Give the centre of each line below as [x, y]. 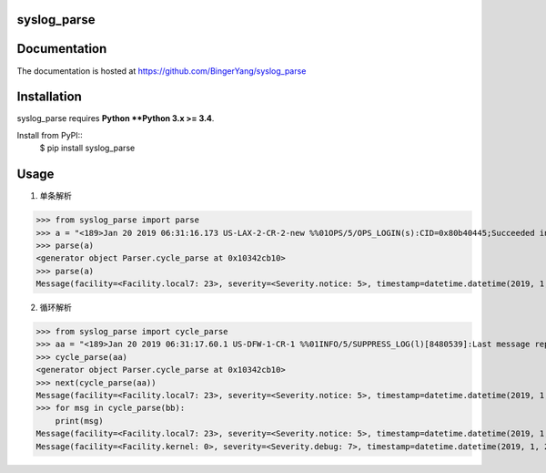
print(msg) [79, 421]
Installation [49, 97]
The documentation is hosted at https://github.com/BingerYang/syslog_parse [162, 71]
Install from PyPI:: [50, 135]
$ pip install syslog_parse [87, 148]
